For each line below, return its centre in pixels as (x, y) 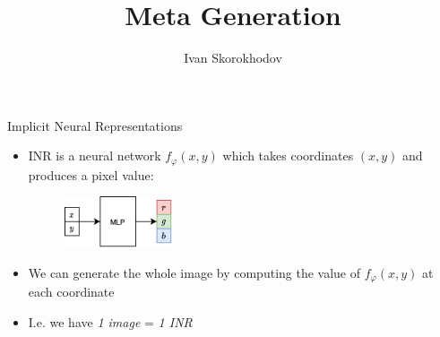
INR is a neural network (95, 156)
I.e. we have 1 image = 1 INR (110, 321)
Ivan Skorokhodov (233, 58)
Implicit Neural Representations (95, 125)
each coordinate (71, 292)
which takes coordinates (288, 156)
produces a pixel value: (91, 174)
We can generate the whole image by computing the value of (194, 272)
